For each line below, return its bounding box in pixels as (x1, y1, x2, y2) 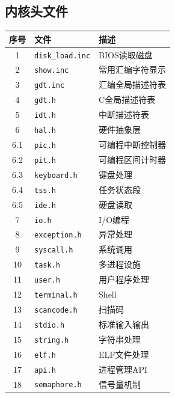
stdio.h (34, 320, 65, 329)
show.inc (34, 66, 69, 75)
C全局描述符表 (99, 93, 156, 106)
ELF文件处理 (99, 347, 149, 360)
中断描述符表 (99, 108, 150, 121)
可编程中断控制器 (99, 138, 167, 151)
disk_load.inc (34, 51, 91, 60)
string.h (34, 335, 69, 344)
